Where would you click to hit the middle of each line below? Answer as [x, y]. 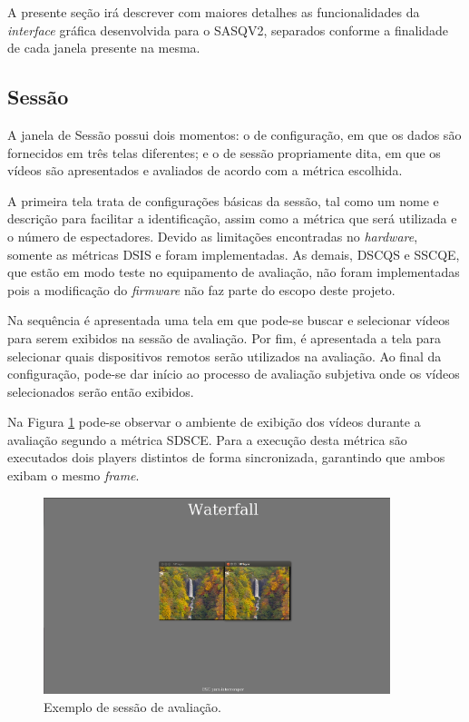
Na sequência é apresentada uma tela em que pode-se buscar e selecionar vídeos [229, 320]
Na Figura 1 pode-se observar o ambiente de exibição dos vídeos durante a [214, 422]
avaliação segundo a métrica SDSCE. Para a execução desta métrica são [207, 439]
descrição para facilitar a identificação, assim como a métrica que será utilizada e [232, 218]
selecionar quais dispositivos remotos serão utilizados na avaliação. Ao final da [225, 356]
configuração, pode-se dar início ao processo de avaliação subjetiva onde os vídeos [234, 374]
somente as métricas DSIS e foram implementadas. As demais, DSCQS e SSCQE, [234, 254]
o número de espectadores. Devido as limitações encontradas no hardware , [213, 236]
